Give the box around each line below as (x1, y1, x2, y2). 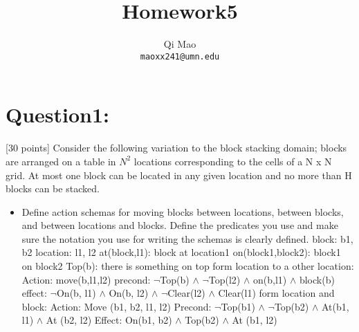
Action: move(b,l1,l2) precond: (21, 272, 151, 286)
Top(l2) (208, 272, 241, 286)
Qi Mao (163, 37, 196, 51)
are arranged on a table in (6, 154, 116, 168)
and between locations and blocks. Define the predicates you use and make (21, 218, 338, 232)
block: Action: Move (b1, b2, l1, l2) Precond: (21, 299, 212, 313)
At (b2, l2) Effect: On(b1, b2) (46, 313, 172, 327)
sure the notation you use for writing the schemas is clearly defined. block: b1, (21, 231, 353, 246)
